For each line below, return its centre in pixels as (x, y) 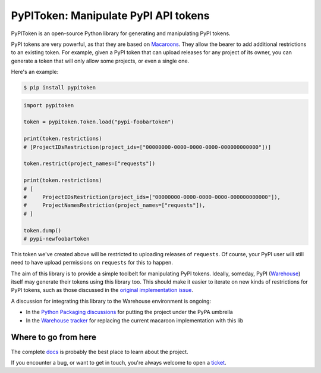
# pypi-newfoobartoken (56, 239)
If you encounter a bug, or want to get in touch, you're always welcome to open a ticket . (119, 362)
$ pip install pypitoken (60, 88)
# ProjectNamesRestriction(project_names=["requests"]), (114, 205)
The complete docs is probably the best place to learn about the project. (100, 352)
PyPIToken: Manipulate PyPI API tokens (110, 15)
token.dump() (43, 230)
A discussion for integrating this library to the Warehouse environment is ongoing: (111, 301)
